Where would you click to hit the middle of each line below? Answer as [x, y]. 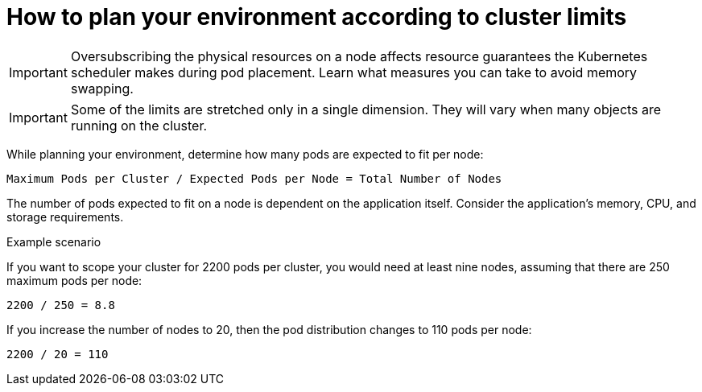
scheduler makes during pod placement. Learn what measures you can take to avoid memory [354, 72]
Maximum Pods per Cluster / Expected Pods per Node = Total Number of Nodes [254, 178]
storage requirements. [65, 217]
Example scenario [54, 241]
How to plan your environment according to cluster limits [317, 17]
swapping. [102, 88]
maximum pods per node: [74, 280]
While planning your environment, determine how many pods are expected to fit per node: [245, 154]
